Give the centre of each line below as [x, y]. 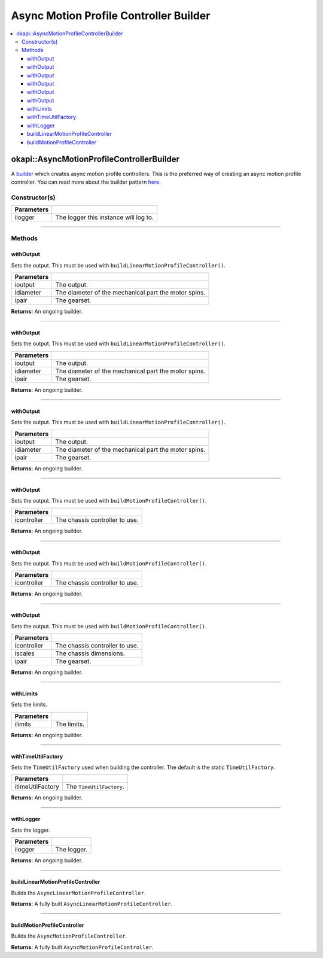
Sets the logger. [31, 830]
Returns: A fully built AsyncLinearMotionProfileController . [92, 904]
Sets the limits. [29, 705]
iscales [25, 653]
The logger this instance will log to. [104, 217]
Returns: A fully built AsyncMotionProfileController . [82, 947]
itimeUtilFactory [37, 787]
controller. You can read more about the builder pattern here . [86, 182]
